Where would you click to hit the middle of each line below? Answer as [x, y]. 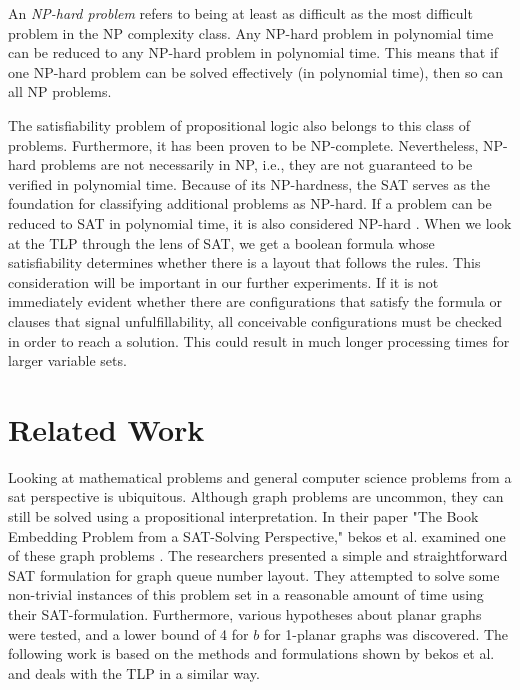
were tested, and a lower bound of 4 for [128, 633]
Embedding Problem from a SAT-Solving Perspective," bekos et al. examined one [257, 535]
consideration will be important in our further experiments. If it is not [223, 281]
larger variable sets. [67, 360]
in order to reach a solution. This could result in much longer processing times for [259, 340]
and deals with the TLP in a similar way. [134, 672]
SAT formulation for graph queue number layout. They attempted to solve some [254, 574]
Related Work [106, 428]
